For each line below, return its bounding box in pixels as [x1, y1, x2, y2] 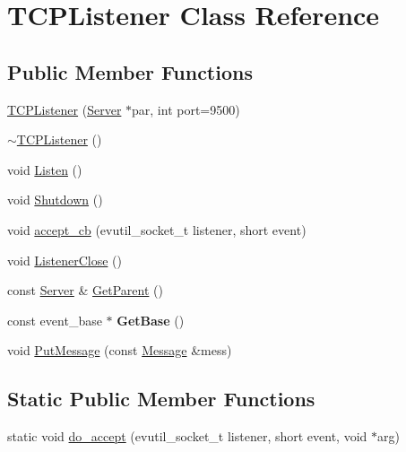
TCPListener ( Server [7, 100, 122, 118]
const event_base [7, 310, 102, 329]
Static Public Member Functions [7, 385, 315, 413]
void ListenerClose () [7, 250, 122, 269]
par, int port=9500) [132, 100, 240, 118]
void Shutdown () [7, 190, 103, 209]
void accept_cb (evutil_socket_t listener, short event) [7, 220, 307, 239]
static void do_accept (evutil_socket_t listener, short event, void [7, 427, 367, 446]
